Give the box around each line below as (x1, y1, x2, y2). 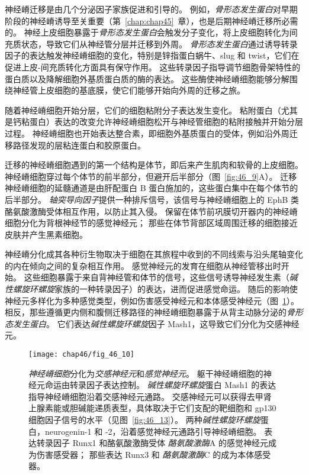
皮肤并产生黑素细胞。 (5, 228, 88, 240)
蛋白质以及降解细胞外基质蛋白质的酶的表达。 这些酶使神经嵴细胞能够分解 (5, 72, 289, 85)
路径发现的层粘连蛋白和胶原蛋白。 (12, 138, 146, 151)
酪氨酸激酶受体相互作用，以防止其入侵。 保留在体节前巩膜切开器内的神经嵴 (5, 205, 298, 217)
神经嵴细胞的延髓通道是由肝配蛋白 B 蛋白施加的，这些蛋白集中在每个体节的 (5, 182, 298, 194)
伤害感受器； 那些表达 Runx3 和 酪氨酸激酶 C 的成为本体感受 (36, 448, 271, 460)
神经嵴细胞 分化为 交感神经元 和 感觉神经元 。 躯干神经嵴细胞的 (28, 367, 263, 379)
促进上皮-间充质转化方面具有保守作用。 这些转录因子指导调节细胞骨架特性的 (5, 60, 301, 73)
